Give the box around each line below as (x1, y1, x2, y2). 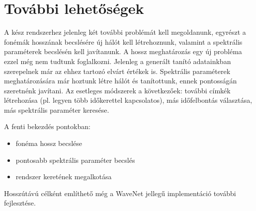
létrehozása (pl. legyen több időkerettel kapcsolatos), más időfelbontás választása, (4, 95, 253, 105)
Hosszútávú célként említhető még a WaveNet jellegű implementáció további (4, 188, 236, 198)
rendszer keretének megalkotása (15, 171, 112, 182)
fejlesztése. (4, 198, 36, 208)
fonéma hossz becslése (15, 138, 83, 148)
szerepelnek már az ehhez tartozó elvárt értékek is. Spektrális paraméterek (4, 66, 231, 76)
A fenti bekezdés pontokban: (4, 121, 90, 132)
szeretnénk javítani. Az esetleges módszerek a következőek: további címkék (4, 85, 231, 95)
